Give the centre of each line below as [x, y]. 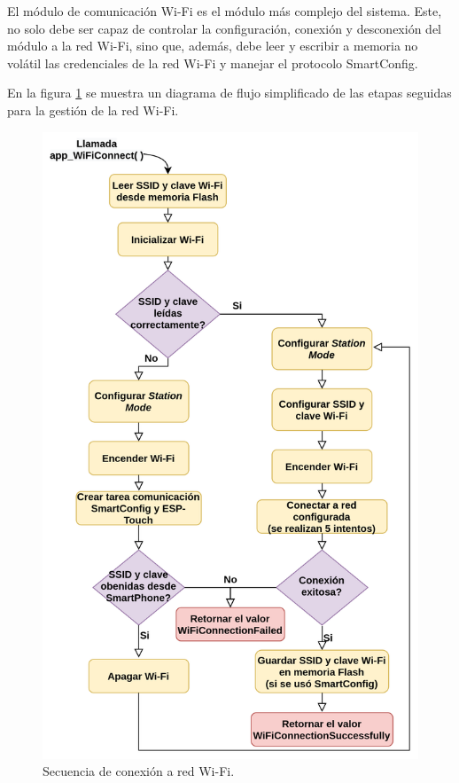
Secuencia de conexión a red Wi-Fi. [139, 771]
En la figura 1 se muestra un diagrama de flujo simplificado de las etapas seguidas [229, 93]
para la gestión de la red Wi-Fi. [93, 110]
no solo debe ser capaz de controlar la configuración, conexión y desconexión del [224, 28]
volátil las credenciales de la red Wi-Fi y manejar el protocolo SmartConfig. [213, 63]
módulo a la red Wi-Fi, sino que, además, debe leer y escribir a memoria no [213, 46]
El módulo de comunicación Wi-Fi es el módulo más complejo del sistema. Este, [225, 11]
